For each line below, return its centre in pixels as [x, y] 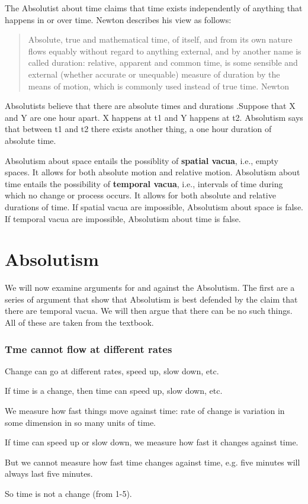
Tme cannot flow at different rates [89, 349]
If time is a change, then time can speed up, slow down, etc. [114, 391]
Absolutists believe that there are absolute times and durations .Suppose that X [150, 106]
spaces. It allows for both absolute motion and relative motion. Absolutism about [153, 172]
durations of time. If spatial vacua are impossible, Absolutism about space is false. [154, 206]
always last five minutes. [49, 473]
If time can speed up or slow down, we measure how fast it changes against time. [152, 442]
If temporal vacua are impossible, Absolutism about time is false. [123, 218]
